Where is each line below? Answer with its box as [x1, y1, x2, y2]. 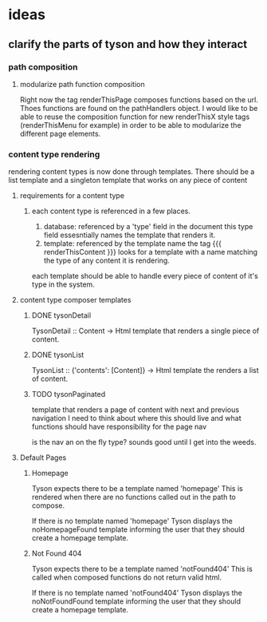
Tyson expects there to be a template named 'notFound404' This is [31, 565, 253, 574]
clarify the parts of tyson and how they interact [8, 38, 248, 51]
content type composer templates [19, 295, 132, 305]
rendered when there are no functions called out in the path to [31, 493, 237, 502]
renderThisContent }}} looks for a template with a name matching [43, 248, 257, 257]
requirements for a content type [19, 191, 125, 200]
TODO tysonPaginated [31, 390, 106, 399]
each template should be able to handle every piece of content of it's [31, 271, 259, 281]
